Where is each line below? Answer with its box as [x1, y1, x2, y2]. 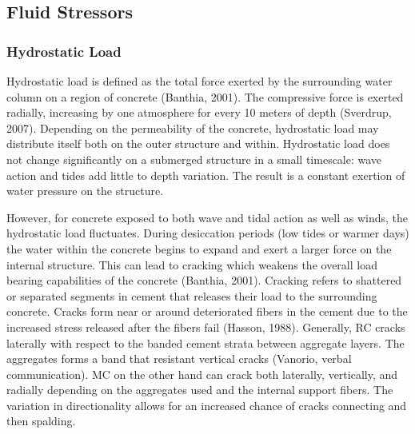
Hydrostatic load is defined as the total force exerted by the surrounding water [6, 73, 393, 89]
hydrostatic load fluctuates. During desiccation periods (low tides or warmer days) [6, 225, 409, 241]
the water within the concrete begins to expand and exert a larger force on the [6, 240, 392, 257]
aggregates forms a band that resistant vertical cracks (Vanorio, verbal [6, 350, 352, 367]
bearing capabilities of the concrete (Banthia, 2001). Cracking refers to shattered [6, 272, 402, 289]
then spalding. [6, 412, 76, 429]
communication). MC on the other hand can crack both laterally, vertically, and [6, 365, 398, 382]
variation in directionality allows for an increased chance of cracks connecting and [6, 396, 407, 413]
